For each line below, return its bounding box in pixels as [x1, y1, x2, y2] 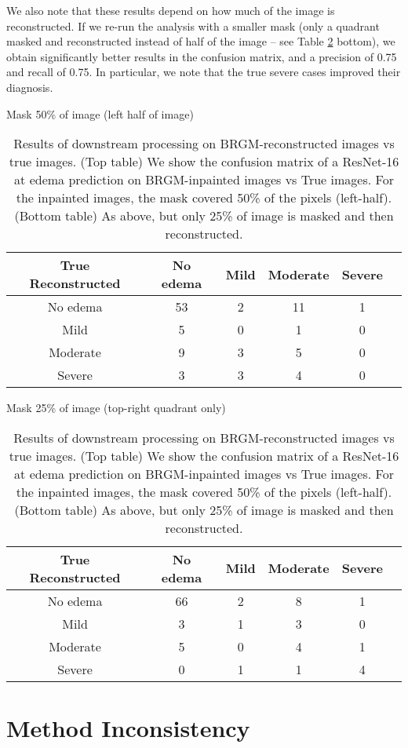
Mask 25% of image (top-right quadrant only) [6, 400, 226, 416]
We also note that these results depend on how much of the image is [6, 2, 335, 18]
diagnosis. [6, 78, 53, 95]
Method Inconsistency [6, 711, 250, 743]
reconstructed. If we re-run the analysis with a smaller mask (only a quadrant [6, 17, 380, 34]
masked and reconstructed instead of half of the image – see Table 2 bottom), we [6, 33, 395, 49]
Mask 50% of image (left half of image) [6, 105, 194, 122]
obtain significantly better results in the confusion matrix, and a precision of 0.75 [6, 48, 397, 64]
